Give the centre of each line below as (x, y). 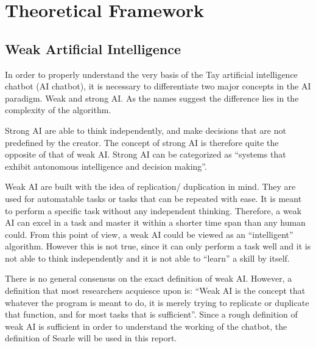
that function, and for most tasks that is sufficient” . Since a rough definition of (151, 314)
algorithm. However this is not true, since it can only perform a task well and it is (158, 246)
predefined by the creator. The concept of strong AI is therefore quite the (142, 142)
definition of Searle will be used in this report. (91, 338)
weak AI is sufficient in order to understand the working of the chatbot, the (146, 326)
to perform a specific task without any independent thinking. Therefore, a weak (153, 210)
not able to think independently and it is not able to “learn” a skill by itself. (147, 258)
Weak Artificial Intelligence (93, 48)
